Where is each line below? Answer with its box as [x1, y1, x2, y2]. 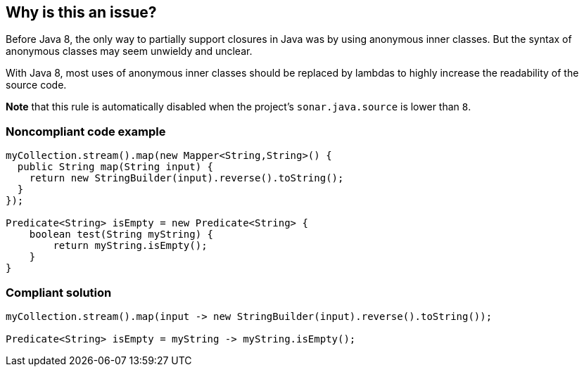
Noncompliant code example [6, 124, 166, 139]
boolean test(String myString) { [29, 229, 214, 240]
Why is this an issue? [6, 4, 157, 21]
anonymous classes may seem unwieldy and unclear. [6, 45, 253, 58]
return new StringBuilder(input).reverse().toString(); [29, 172, 344, 184]
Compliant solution [6, 285, 112, 300]
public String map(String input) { [17, 161, 214, 173]
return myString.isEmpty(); [53, 240, 208, 252]
